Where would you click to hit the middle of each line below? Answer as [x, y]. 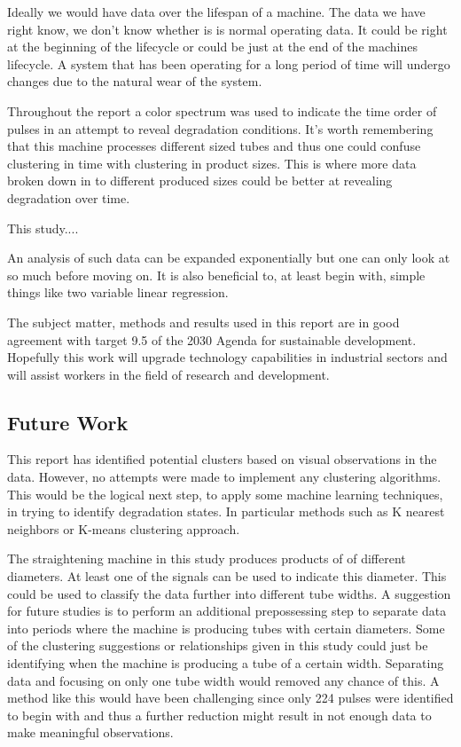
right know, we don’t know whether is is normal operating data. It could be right [227, 29]
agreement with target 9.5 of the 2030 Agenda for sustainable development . [212, 339]
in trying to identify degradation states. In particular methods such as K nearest [226, 511]
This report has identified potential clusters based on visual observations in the [222, 459]
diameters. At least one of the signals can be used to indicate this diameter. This [227, 576]
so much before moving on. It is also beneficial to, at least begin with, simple [216, 275]
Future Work [68, 422]
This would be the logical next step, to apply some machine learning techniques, [225, 494]
